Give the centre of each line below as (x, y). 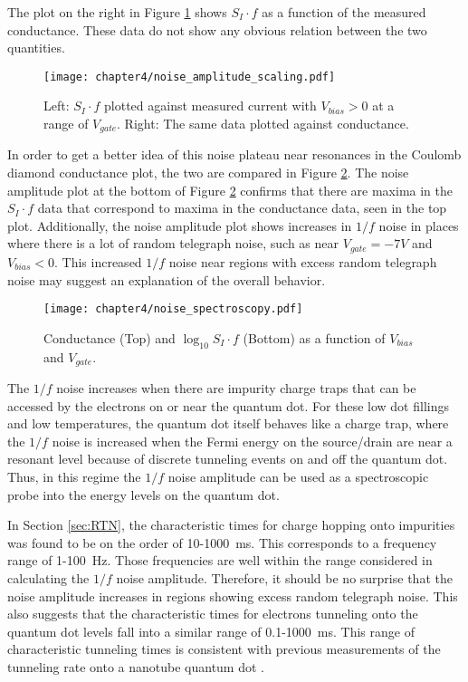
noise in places (419, 225)
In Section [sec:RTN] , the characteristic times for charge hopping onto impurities (231, 525)
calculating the (48, 577)
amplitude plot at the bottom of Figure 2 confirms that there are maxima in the (230, 190)
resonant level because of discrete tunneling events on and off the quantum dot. (228, 459)
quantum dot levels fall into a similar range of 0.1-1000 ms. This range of (211, 631)
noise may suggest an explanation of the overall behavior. (167, 279)
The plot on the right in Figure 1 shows (117, 12)
